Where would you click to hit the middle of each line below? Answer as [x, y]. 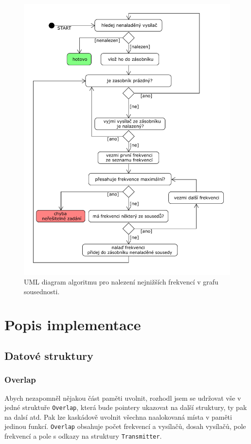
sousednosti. [42, 291]
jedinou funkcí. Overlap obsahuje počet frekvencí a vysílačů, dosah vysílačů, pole [125, 426]
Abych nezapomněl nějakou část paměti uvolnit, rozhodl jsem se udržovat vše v [123, 398]
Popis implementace [73, 325]
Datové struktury [49, 355]
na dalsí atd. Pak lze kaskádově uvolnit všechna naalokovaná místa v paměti [118, 417]
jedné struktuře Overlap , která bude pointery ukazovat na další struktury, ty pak [126, 407]
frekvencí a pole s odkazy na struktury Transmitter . [83, 436]
